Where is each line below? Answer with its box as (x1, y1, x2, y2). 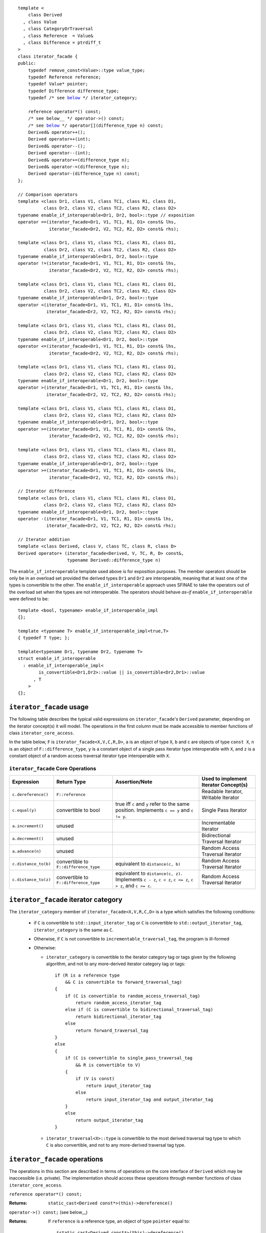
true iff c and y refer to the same (115, 800, 190, 807)
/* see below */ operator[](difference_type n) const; (28, 122, 164, 128)
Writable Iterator (201, 794, 240, 801)
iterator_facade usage (9, 703, 89, 711)
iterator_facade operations (9, 1155, 103, 1163)
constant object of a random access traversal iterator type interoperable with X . (9, 753, 170, 759)
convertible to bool (56, 807, 100, 814)
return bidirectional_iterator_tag (75, 1014, 162, 1019)
